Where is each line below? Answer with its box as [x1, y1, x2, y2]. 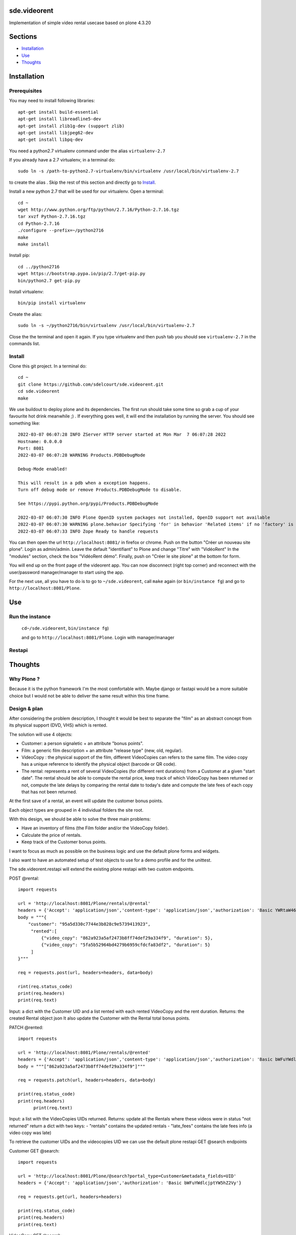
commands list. [9, 340, 40, 346]
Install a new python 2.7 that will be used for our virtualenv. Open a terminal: [9, 188, 164, 195]
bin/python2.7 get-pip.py [18, 278, 81, 284]
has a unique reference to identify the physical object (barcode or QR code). [21, 761, 177, 767]
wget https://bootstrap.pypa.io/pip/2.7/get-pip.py [18, 271, 146, 277]
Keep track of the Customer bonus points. [21, 839, 107, 845]
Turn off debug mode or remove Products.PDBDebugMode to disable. [18, 487, 182, 493]
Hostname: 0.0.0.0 [18, 439, 63, 444]
